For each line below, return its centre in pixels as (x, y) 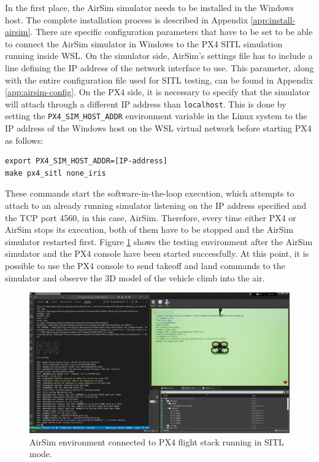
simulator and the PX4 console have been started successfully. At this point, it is (157, 253)
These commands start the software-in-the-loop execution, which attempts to (150, 193)
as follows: (24, 140)
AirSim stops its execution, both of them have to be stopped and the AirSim (149, 229)
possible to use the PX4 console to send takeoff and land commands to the (145, 265)
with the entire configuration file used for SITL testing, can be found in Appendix (159, 80)
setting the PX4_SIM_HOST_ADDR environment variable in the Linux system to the (156, 116)
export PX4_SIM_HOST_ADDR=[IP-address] (86, 161)
